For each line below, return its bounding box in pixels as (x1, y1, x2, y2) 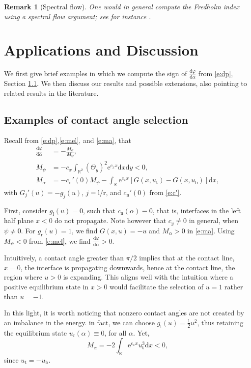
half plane (4, 215, 34, 226)
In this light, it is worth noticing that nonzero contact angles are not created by (4, 308, 244, 318)
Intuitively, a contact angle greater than (4, 253, 124, 263)
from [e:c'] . (149, 187, 182, 197)
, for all (104, 327, 127, 338)
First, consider (4, 205, 47, 215)
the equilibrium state (4, 327, 67, 338)
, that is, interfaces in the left (152, 205, 241, 215)
